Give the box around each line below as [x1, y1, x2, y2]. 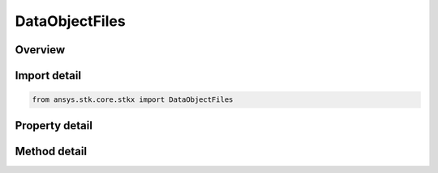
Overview [15, 43, 66, 57]
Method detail [15, 144, 88, 158]
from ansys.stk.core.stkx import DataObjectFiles [32, 95, 234, 104]
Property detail [15, 118, 93, 133]
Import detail [15, 69, 81, 82]
